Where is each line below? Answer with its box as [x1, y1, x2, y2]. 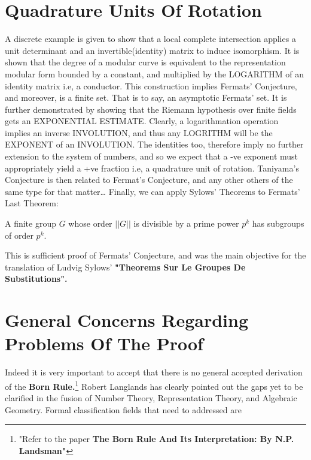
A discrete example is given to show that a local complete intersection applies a [5, 32, 296, 45]
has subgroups [252, 217, 304, 230]
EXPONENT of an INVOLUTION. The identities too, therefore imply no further [5, 138, 304, 151]
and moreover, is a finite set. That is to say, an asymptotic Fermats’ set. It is [5, 91, 287, 104]
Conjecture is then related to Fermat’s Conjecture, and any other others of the [5, 173, 293, 186]
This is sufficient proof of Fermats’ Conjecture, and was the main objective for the [5, 249, 306, 261]
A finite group [5, 217, 57, 230]
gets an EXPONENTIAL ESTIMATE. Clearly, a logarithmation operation [5, 115, 279, 127]
